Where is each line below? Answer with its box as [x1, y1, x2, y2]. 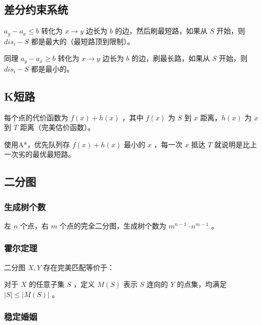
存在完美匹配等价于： [43, 262, 115, 272]
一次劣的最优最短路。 [4, 149, 75, 159]
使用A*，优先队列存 [4, 139, 70, 149]
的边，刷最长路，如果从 [132, 53, 210, 63]
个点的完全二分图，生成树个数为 [59, 220, 167, 231]
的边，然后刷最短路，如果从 [115, 25, 208, 36]
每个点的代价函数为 [4, 112, 68, 122]
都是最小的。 [31, 63, 74, 74]
